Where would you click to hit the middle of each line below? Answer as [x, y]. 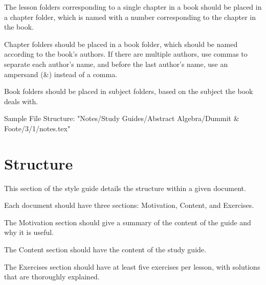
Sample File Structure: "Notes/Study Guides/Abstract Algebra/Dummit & [122, 118]
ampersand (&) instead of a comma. [61, 74]
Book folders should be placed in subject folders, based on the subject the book [129, 91]
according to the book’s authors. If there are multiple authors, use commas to [126, 54]
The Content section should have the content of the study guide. [105, 250]
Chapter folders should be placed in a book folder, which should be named [121, 44]
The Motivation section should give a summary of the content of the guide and [128, 222]
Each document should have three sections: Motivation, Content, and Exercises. [129, 205]
